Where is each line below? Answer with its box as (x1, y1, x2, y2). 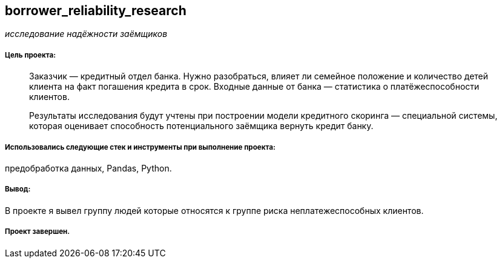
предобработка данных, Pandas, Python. (5, 162, 172, 173)
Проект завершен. (5, 227, 70, 236)
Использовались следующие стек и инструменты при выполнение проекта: (5, 142, 276, 151)
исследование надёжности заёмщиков (5, 28, 168, 39)
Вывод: (5, 185, 31, 194)
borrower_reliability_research (5, 3, 187, 18)
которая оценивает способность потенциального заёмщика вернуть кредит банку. (29, 121, 374, 131)
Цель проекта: (5, 50, 56, 59)
